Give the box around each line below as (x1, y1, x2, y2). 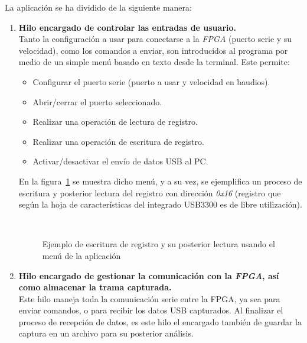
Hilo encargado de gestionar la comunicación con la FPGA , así (18, 269, 279, 281)
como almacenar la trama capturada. (18, 281, 172, 293)
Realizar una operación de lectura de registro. (32, 115, 198, 128)
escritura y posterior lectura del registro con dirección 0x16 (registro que (18, 186, 281, 199)
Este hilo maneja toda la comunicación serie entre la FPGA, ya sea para (18, 292, 280, 305)
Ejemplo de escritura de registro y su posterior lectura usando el (42, 238, 275, 250)
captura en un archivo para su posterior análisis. (18, 327, 194, 339)
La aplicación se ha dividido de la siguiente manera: (5, 1, 192, 13)
